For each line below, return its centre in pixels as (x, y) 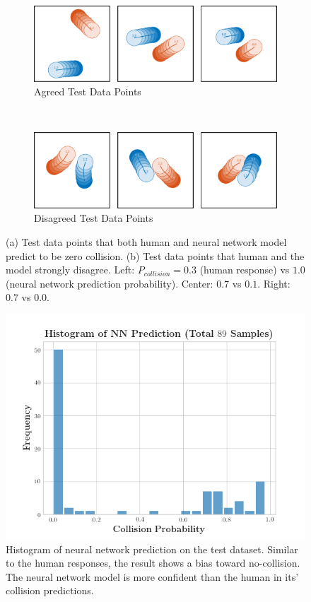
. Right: (274, 283)
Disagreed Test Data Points (94, 218)
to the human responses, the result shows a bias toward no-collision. (153, 563)
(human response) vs (245, 270)
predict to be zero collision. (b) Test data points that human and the (155, 255)
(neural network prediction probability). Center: (110, 283)
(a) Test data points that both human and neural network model (146, 241)
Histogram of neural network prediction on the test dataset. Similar (152, 549)
